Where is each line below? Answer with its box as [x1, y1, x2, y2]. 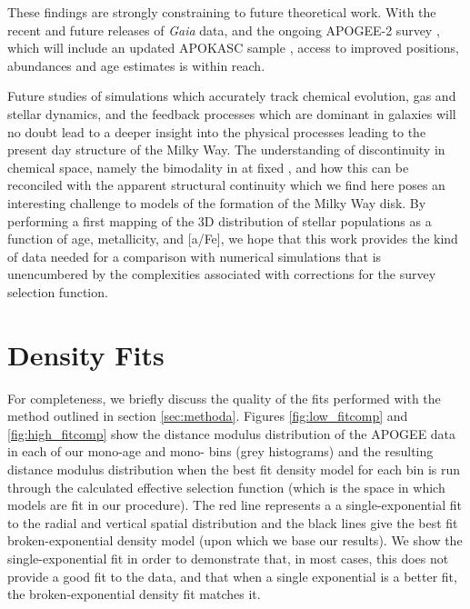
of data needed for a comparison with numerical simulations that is [7, 246, 382, 265]
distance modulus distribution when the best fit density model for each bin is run [7, 460, 461, 478]
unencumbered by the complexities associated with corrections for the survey [7, 265, 436, 284]
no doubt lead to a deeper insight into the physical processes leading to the [7, 122, 426, 141]
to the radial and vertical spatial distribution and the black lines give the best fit [7, 513, 458, 532]
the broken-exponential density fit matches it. [7, 584, 261, 604]
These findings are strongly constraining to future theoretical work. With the [7, 3, 436, 21]
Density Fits [7, 335, 165, 373]
